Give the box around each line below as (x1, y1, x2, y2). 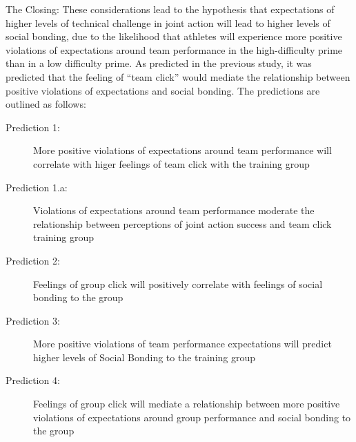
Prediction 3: (6, 313, 60, 327)
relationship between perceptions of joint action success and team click (33, 216, 332, 231)
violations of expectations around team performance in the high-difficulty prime (6, 42, 343, 57)
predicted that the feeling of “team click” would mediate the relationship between (6, 69, 350, 84)
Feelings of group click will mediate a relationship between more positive (33, 396, 340, 411)
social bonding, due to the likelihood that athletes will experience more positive (6, 29, 342, 44)
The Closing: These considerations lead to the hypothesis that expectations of (6, 2, 335, 16)
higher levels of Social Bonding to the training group (33, 349, 256, 364)
